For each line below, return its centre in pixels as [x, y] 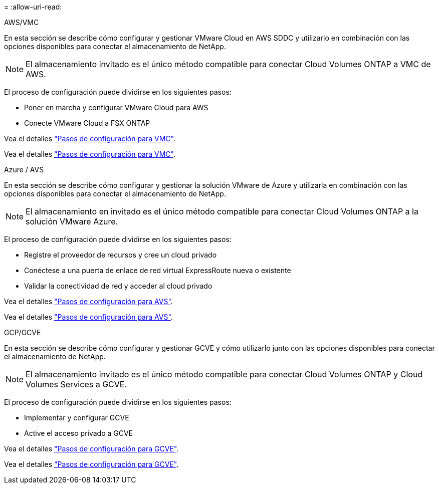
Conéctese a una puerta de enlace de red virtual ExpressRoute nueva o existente [158, 270]
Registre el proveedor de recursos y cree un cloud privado [121, 255]
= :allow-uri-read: [33, 7]
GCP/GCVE [23, 332]
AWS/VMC [22, 22]
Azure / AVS [24, 170]
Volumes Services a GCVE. [76, 384]
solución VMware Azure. [72, 221]
